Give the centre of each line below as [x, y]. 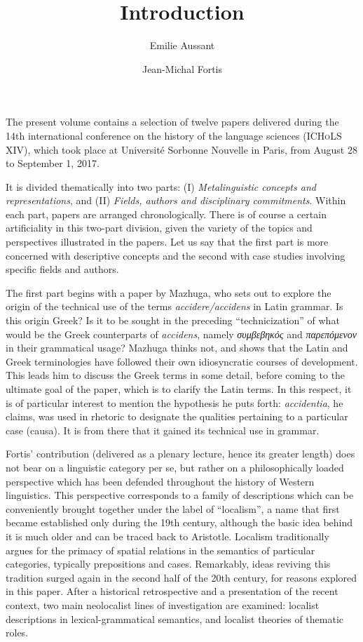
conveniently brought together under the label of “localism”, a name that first [173, 508]
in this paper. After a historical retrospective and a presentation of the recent [172, 591]
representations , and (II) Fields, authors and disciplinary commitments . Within [176, 200]
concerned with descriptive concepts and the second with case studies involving [176, 255]
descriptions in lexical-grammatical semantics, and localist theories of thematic [174, 618]
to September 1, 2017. [53, 163]
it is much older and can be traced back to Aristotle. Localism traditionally [167, 536]
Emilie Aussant [182, 45]
